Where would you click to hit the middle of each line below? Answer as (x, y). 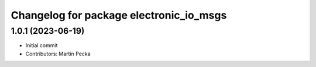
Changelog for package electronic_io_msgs (119, 15)
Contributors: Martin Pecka (58, 54)
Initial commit (42, 45)
